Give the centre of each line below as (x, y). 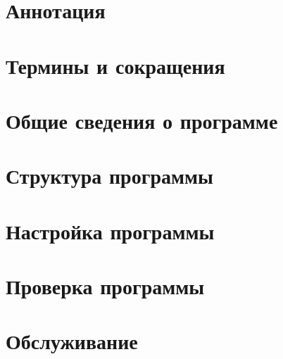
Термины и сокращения (115, 65)
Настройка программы (110, 231)
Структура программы (109, 176)
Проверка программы (105, 286)
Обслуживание (72, 341)
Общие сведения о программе (142, 120)
